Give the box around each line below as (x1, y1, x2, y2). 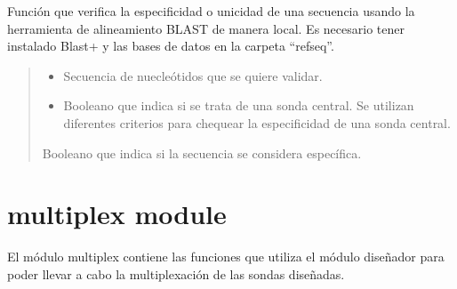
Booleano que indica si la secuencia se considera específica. (42, 143, 362, 162)
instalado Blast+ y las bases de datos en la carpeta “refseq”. (7, 36, 334, 55)
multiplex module (7, 196, 227, 232)
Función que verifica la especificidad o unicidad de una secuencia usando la (7, 2, 415, 20)
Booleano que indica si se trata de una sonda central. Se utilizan (63, 96, 414, 115)
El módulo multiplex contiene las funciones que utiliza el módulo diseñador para (7, 247, 445, 266)
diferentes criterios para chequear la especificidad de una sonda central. (63, 113, 451, 132)
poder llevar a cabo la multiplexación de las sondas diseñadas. (7, 264, 345, 283)
